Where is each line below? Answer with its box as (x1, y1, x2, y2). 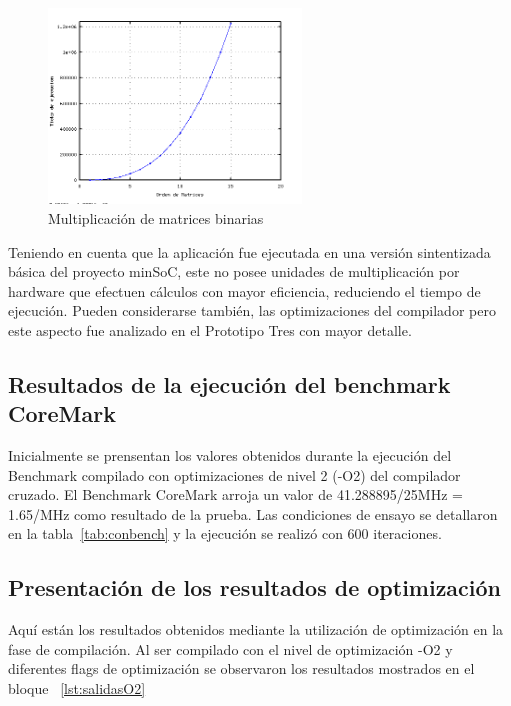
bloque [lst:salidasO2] (8, 678, 146, 699)
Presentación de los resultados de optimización (8, 572, 502, 603)
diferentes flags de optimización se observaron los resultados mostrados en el (8, 658, 475, 679)
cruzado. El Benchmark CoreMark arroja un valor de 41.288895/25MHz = (8, 484, 463, 505)
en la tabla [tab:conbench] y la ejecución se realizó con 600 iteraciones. (8, 523, 442, 544)
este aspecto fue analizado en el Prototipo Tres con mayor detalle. (8, 319, 412, 340)
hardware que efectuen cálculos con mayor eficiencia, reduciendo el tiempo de (8, 280, 481, 301)
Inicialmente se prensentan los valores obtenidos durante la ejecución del (8, 445, 452, 466)
